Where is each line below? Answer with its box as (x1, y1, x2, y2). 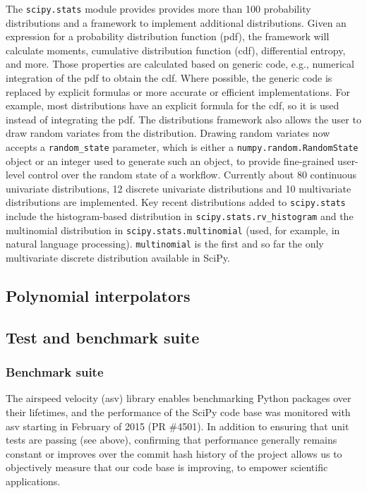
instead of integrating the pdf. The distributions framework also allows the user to (6, 111, 361, 126)
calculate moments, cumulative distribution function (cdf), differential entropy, (6, 42, 346, 57)
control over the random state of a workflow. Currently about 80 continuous (28, 167, 356, 182)
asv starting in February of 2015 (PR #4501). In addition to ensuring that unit (6, 418, 349, 433)
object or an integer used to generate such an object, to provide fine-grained (6, 153, 335, 168)
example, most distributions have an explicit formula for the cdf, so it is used (6, 98, 339, 113)
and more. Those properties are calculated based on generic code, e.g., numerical (6, 56, 354, 71)
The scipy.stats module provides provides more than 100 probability (6, 1, 311, 16)
